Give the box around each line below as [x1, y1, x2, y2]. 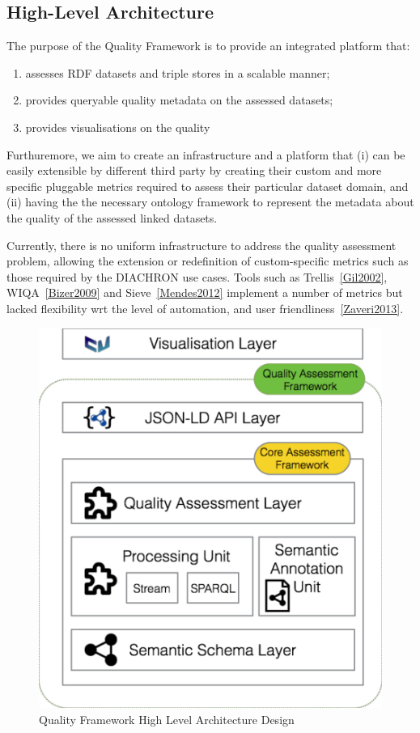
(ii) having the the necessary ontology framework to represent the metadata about [6, 193, 414, 210]
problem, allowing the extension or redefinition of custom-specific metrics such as [6, 252, 409, 269]
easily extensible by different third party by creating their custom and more [6, 162, 382, 179]
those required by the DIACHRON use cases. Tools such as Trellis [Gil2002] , [6, 268, 388, 285]
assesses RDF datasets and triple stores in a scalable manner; [25, 64, 330, 81]
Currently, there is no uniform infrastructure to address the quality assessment [6, 236, 397, 253]
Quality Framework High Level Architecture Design [39, 710, 295, 727]
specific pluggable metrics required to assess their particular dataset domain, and [6, 177, 409, 194]
